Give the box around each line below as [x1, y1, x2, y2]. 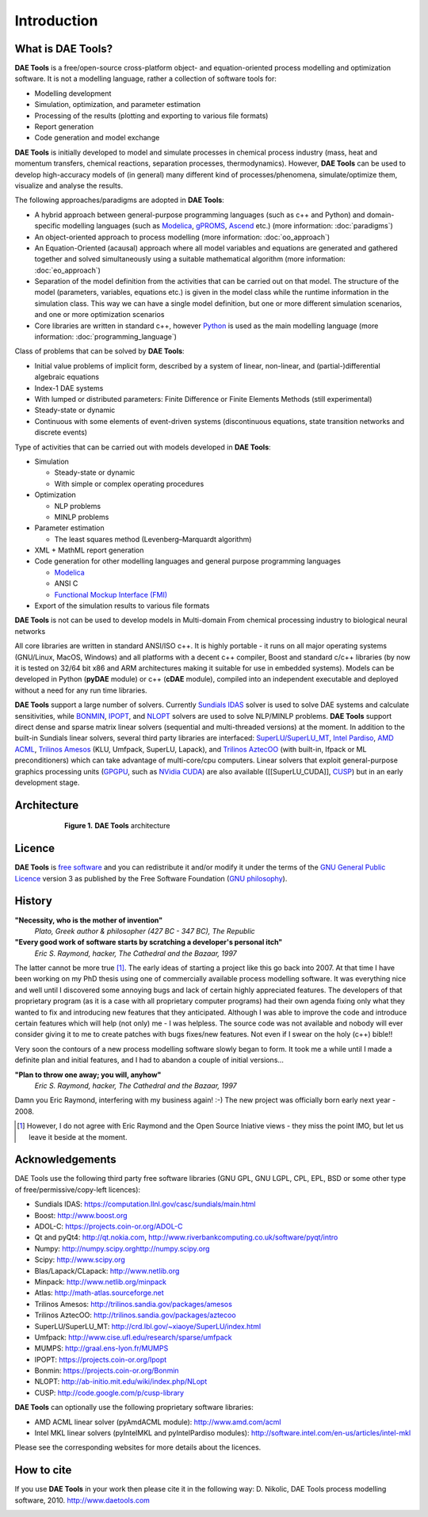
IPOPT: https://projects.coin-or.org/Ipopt [34, 1355, 167, 1364]
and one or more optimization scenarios [34, 310, 165, 319]
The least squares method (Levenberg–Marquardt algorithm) [54, 534, 252, 544]
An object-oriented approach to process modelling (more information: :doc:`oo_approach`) [34, 232, 331, 242]
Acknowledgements [14, 1153, 117, 1167]
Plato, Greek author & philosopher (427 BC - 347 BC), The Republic [34, 926, 255, 935]
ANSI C [54, 579, 78, 588]
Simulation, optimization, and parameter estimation [34, 100, 201, 109]
